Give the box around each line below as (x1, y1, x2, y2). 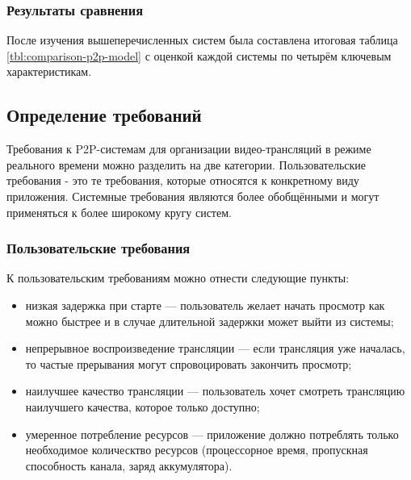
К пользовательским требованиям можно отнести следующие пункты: (6, 269, 350, 286)
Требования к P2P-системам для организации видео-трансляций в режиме (6, 140, 371, 157)
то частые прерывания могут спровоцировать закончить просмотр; (25, 355, 352, 372)
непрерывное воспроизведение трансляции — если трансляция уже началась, (25, 340, 405, 357)
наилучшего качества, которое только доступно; (25, 398, 260, 415)
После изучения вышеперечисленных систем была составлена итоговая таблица (6, 31, 398, 48)
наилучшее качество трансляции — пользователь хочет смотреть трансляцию (25, 382, 405, 399)
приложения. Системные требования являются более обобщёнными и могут (6, 187, 380, 204)
